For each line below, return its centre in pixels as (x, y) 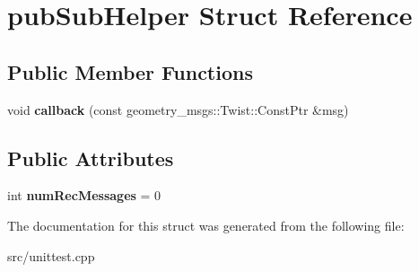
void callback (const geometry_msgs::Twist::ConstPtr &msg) (178, 109)
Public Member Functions (130, 71)
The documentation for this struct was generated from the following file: (206, 225)
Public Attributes (91, 158)
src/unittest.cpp (51, 255)
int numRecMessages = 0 (84, 195)
